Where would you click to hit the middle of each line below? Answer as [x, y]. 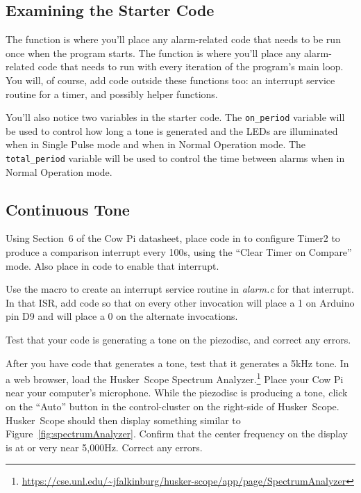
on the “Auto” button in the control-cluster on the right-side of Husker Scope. [173, 406]
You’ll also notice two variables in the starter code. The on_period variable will [175, 117]
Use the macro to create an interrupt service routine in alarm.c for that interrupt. [180, 289]
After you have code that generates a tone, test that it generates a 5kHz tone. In [177, 363]
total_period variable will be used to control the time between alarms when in [175, 158]
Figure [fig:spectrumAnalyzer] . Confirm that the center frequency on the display [177, 434]
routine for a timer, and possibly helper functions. [112, 94]
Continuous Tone [68, 209]
